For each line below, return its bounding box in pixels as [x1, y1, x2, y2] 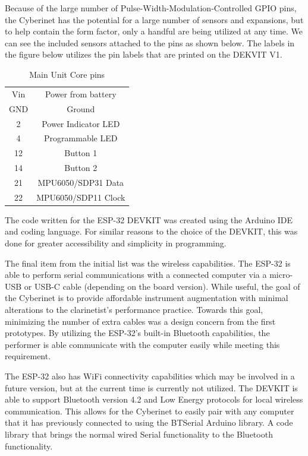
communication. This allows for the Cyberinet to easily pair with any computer [5, 404, 294, 417]
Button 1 [64, 147, 98, 159]
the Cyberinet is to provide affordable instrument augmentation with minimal [5, 292, 288, 304]
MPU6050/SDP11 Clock [36, 191, 125, 203]
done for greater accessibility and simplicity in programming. [5, 237, 227, 249]
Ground [67, 102, 95, 115]
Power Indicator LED [42, 117, 120, 129]
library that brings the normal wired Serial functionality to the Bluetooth [5, 427, 273, 440]
